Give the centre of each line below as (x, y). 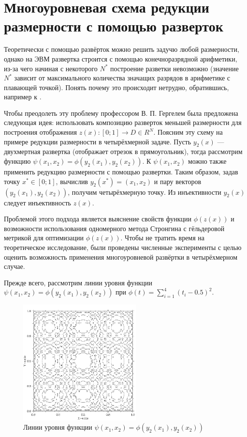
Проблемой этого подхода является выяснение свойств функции (98, 219)
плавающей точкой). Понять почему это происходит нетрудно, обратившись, (116, 87)
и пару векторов (178, 181)
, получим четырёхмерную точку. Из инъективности (145, 192)
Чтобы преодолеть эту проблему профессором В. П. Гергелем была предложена (121, 113)
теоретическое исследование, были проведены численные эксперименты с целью (123, 247)
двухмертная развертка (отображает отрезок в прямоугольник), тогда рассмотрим (123, 151)
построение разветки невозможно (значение (174, 68)
